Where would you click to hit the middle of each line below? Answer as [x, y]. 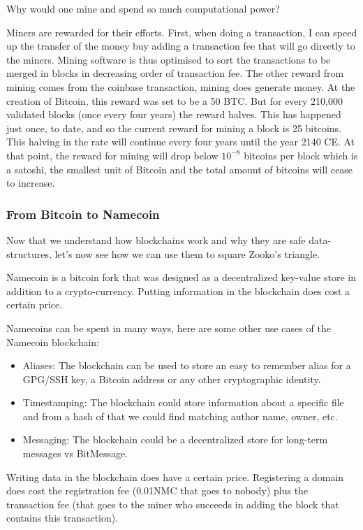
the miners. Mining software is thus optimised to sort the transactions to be [169, 59]
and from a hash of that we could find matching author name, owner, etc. [180, 416]
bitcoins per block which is [301, 155]
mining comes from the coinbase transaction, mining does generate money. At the [181, 86]
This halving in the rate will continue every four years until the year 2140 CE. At [181, 142]
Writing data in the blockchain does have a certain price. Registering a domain [175, 477]
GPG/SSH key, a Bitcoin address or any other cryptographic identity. [172, 379]
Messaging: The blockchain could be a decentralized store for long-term [175, 439]
